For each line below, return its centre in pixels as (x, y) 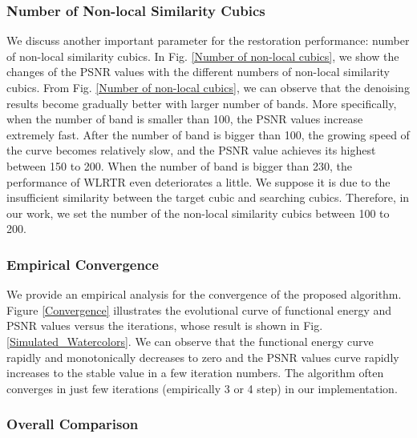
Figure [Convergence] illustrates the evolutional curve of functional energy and (199, 309)
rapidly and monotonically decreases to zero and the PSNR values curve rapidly (203, 357)
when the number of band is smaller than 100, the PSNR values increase (185, 119)
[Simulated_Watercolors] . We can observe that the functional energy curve (190, 341)
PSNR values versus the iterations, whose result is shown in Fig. (165, 325)
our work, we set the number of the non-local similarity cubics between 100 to (198, 213)
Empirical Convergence (83, 264)
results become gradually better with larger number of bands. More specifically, (202, 103)
